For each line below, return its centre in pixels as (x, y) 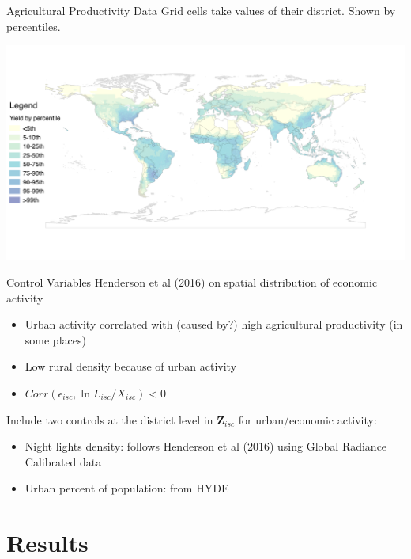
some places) (55, 339)
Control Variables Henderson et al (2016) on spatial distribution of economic (192, 281)
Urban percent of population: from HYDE (127, 488)
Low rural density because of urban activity (131, 366)
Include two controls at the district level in (110, 419)
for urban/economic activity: (307, 419)
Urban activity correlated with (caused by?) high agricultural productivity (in (214, 324)
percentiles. (34, 26)
